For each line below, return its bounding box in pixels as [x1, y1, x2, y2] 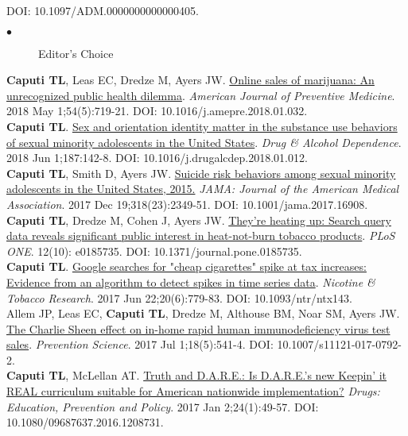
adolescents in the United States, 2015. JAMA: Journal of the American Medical [6, 180, 399, 197]
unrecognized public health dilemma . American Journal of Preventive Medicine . [6, 87, 395, 103]
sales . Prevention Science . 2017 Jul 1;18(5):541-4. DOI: [6, 336, 274, 353]
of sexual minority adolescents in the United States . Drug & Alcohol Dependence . [6, 133, 402, 150]
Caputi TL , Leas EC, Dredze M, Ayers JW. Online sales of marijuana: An [6, 71, 375, 88]
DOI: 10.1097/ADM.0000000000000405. [6, 2, 199, 18]
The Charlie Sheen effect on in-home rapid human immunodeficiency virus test [6, 320, 391, 337]
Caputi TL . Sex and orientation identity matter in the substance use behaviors [6, 118, 398, 134]
